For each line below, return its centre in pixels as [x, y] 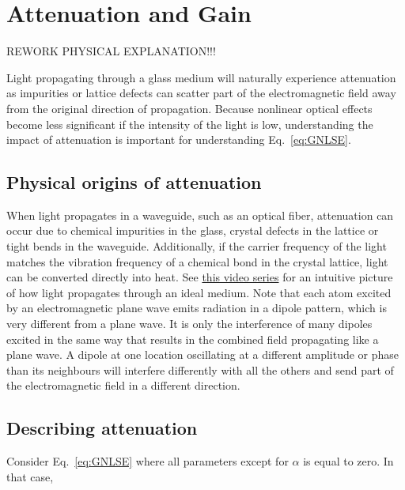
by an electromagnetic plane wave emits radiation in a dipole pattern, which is [197, 308]
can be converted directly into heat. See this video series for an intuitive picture [200, 277]
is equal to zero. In [348, 461]
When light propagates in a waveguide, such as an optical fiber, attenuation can [200, 215]
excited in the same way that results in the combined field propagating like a [193, 339]
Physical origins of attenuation [134, 182]
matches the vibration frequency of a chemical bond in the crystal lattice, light [197, 261]
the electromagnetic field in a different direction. [123, 385]
